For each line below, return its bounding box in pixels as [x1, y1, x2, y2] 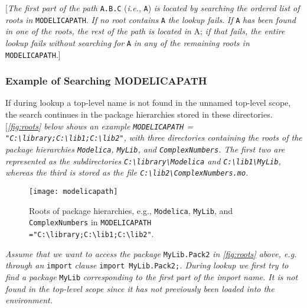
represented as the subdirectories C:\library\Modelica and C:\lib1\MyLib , [5, 154, 281, 167]
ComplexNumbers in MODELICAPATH [29, 216, 152, 228]
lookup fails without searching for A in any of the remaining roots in [5, 36, 250, 48]
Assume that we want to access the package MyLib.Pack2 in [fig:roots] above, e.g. [5, 247, 297, 260]
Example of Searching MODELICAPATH [5, 73, 207, 88]
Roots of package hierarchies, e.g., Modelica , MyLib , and [29, 204, 233, 216]
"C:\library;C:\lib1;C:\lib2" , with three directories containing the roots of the [5, 131, 302, 144]
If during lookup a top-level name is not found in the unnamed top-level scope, [5, 96, 291, 109]
